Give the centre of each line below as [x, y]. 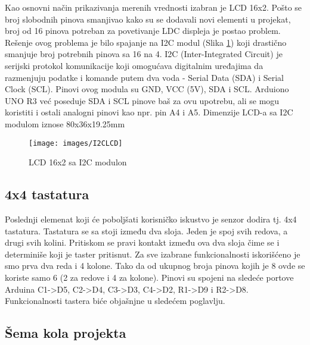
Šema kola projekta [66, 333]
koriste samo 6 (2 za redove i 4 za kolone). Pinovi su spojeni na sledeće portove [149, 277]
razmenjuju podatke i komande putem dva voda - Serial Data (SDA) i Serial [144, 77]
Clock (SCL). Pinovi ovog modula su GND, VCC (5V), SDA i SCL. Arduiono [147, 89]
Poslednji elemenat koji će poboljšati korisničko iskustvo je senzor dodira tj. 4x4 [151, 219]
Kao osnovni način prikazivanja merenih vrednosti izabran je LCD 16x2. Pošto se [154, 7]
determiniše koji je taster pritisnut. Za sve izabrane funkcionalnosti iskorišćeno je [153, 254]
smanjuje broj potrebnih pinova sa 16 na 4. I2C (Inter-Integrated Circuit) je [144, 54]
